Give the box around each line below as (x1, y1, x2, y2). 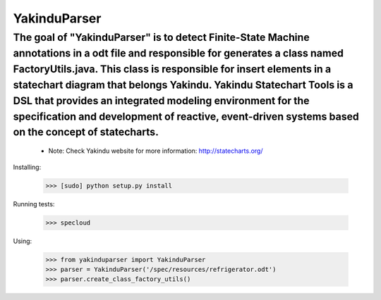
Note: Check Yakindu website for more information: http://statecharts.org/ (48, 146, 263, 155)
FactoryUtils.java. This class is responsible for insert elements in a (13, 63, 332, 75)
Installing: (13, 163, 42, 171)
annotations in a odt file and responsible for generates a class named (13, 46, 344, 60)
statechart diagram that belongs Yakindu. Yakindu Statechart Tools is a (13, 78, 353, 91)
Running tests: (13, 199, 55, 208)
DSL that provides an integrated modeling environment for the (13, 94, 310, 107)
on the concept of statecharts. (13, 125, 159, 139)
